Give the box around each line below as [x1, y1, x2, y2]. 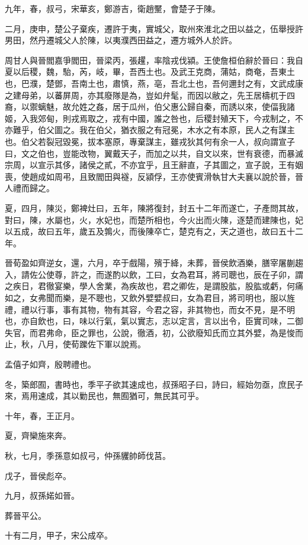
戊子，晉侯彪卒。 [5, 469, 71, 481]
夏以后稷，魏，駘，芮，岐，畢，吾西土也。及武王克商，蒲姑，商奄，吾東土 [5, 65, 295, 78]
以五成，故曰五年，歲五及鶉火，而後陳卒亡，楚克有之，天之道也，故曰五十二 [5, 225, 303, 237]
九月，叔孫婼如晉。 [5, 489, 79, 502]
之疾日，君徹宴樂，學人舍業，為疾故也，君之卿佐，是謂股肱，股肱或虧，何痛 [5, 280, 303, 292]
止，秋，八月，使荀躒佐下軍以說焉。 [5, 338, 146, 350]
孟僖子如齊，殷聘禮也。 [5, 358, 96, 370]
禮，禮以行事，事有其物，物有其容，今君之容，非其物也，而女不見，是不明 [5, 303, 295, 315]
